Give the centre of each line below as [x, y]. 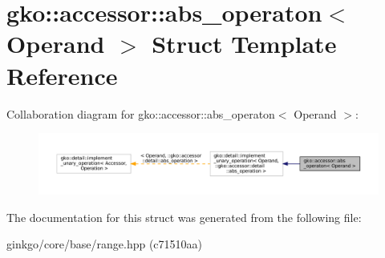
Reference [62, 75]
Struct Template [244, 44]
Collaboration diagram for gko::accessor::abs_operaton [141, 113]
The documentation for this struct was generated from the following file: [184, 217]
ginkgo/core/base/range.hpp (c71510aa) [105, 244]
